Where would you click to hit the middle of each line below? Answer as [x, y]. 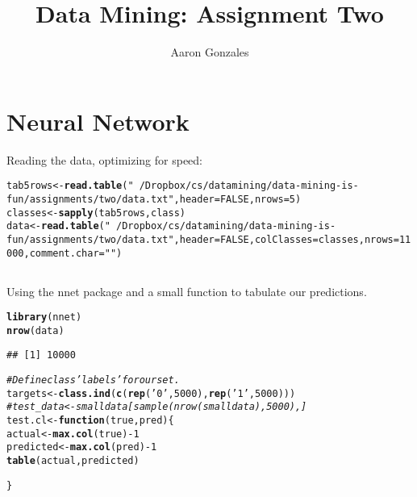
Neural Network [98, 121]
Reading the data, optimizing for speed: [104, 159]
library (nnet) [44, 317]
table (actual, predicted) [73, 461]
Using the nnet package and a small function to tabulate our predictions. [187, 291]
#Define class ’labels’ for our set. [93, 380]
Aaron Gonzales [210, 52]
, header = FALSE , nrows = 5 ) [238, 199]
